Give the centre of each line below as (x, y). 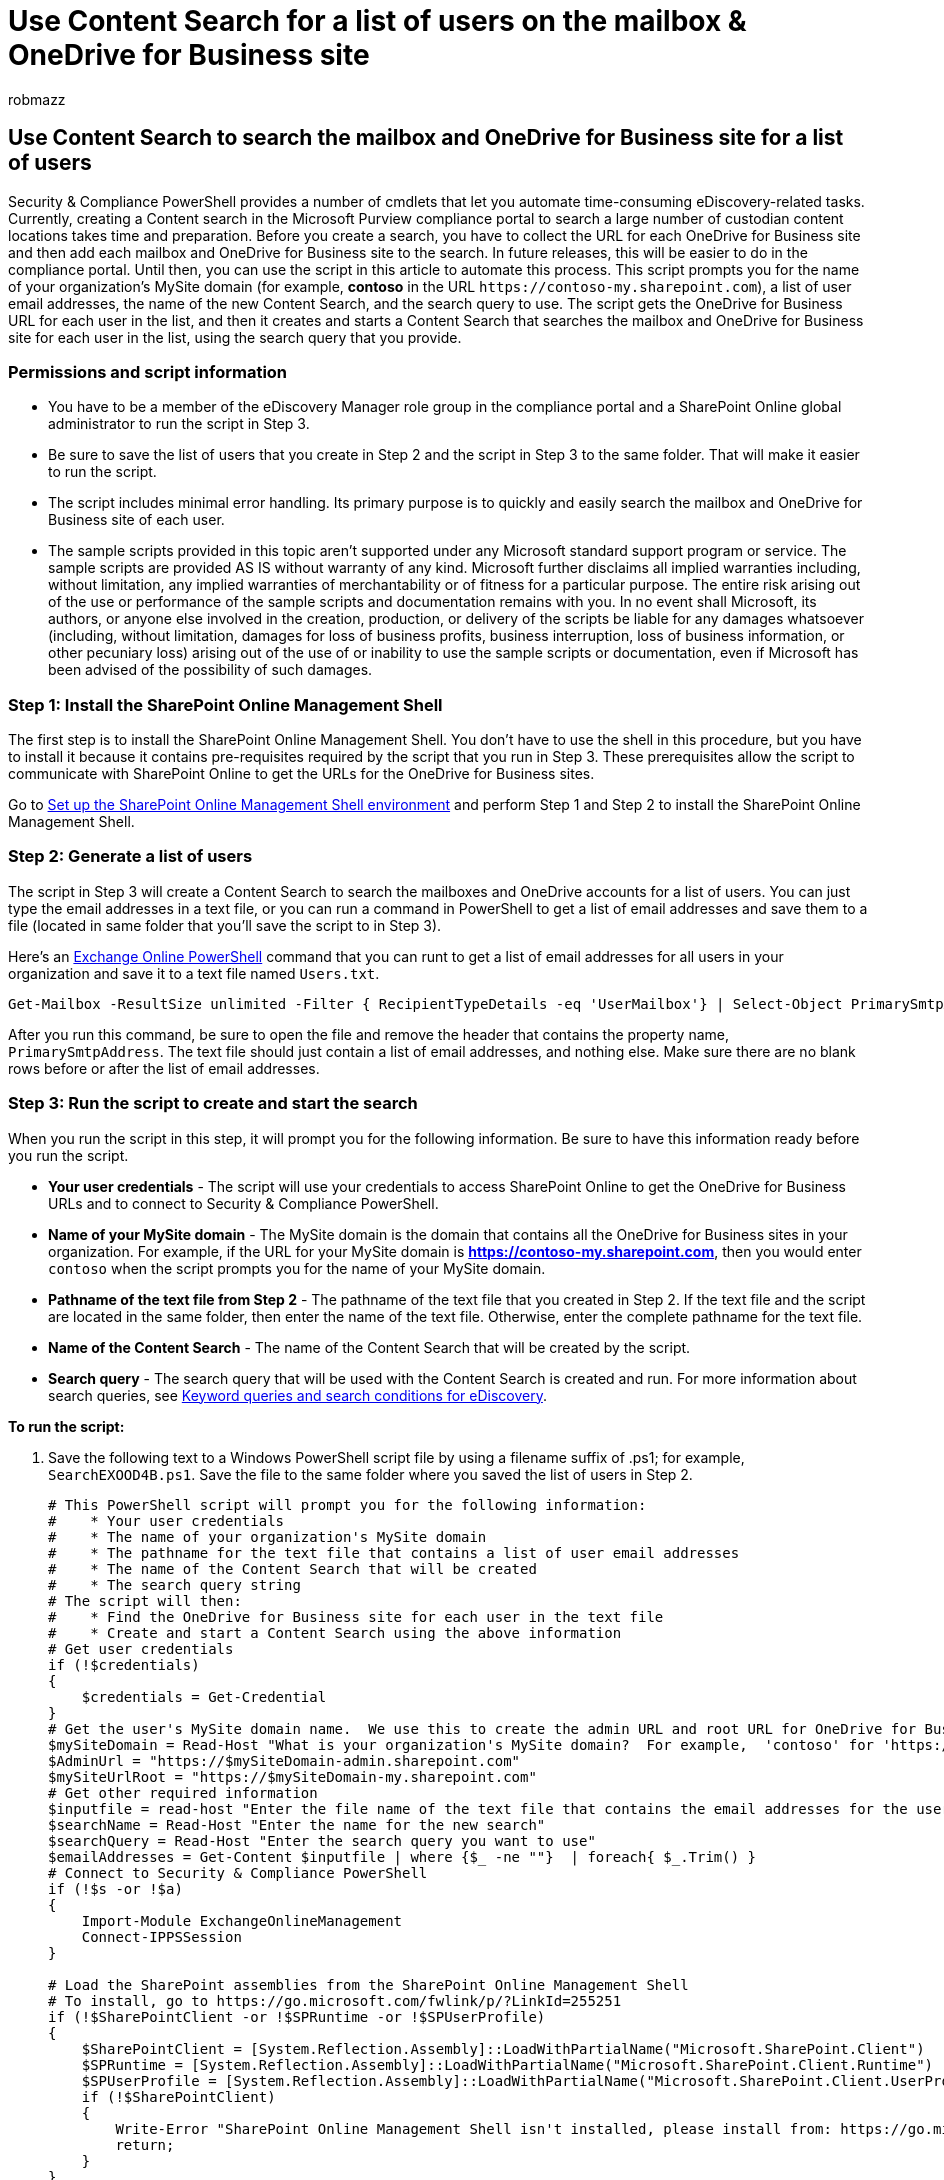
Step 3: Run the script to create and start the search (213, 1103)
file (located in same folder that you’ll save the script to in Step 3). (225, 925)
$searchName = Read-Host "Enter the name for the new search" (297, 1824)
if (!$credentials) (124, 1664)
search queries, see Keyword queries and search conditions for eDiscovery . (297, 1395)
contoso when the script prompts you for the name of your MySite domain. (297, 1268)
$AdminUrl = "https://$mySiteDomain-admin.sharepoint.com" (284, 1760)
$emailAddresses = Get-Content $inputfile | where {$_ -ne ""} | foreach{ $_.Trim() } (402, 1856)
